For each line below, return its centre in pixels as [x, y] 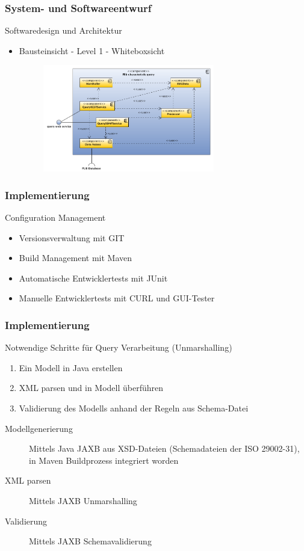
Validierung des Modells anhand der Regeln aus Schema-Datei [134, 408]
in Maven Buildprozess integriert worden [104, 460]
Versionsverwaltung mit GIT [72, 237]
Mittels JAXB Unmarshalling [83, 500]
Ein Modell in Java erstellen [71, 367]
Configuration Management [55, 217]
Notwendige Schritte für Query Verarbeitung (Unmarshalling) [119, 347]
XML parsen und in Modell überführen [91, 388]
